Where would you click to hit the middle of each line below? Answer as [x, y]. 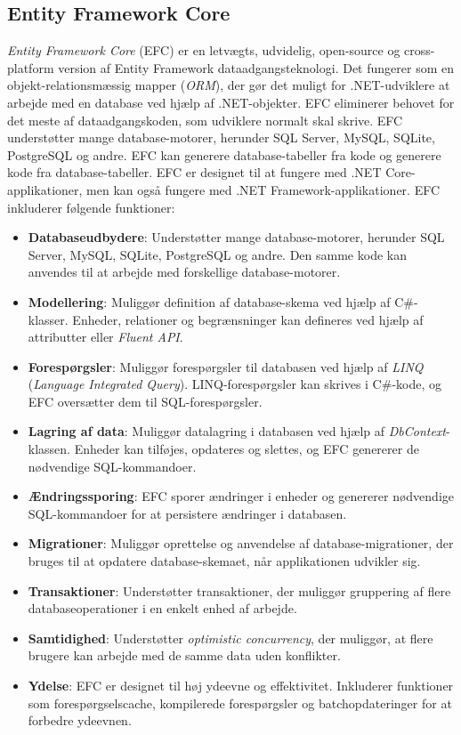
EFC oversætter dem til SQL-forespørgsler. [145, 401]
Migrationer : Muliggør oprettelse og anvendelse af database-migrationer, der [241, 543]
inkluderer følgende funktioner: [91, 207]
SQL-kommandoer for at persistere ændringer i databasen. [187, 513]
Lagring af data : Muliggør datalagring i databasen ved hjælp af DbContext [237, 431]
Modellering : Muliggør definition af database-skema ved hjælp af [209, 301]
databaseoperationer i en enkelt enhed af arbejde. [162, 608]
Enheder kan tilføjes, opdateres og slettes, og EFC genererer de [247, 449]
